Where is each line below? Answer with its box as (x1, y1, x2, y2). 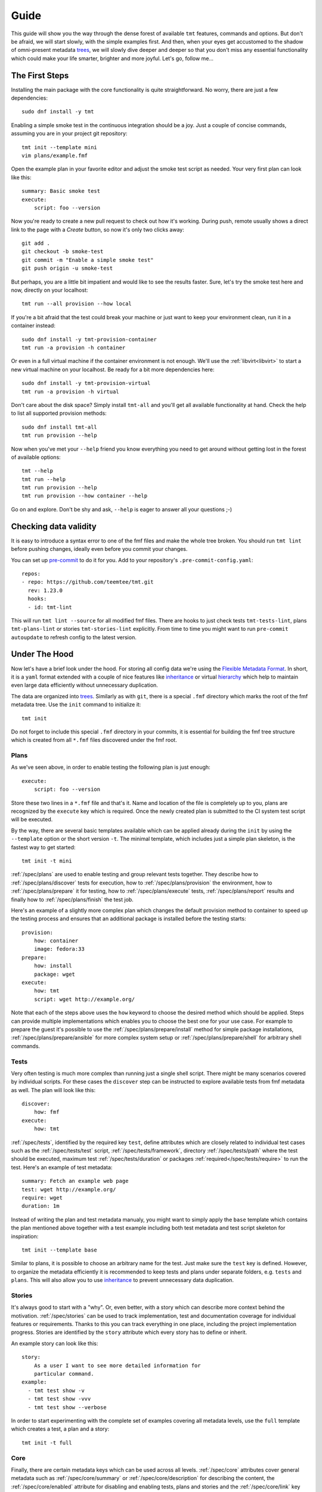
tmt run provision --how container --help (21, 492, 148, 500)
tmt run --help (21, 476, 66, 483)
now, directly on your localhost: (11, 286, 88, 294)
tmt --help (21, 467, 54, 474)
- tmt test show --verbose (27, 1404, 107, 1411)
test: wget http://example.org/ (21, 1186, 116, 1193)
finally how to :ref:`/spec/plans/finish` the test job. (11, 896, 134, 903)
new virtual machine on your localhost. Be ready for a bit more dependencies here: (11, 366, 215, 373)
